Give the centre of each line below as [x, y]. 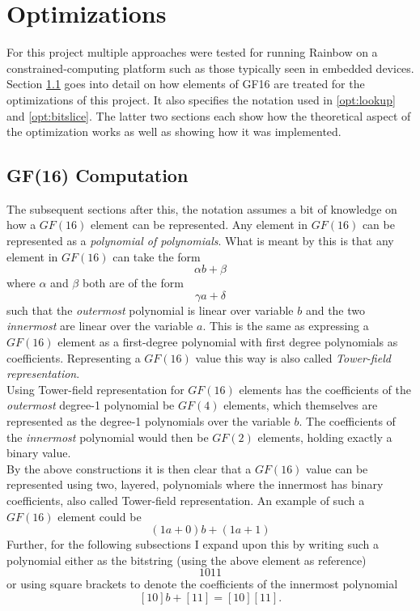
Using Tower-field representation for [95, 389]
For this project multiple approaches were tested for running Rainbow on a [192, 52]
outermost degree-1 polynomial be [91, 405]
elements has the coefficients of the [325, 389]
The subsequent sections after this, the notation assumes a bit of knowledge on [202, 208]
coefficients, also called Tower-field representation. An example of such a [186, 500]
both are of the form [133, 283]
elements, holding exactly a [325, 437]
